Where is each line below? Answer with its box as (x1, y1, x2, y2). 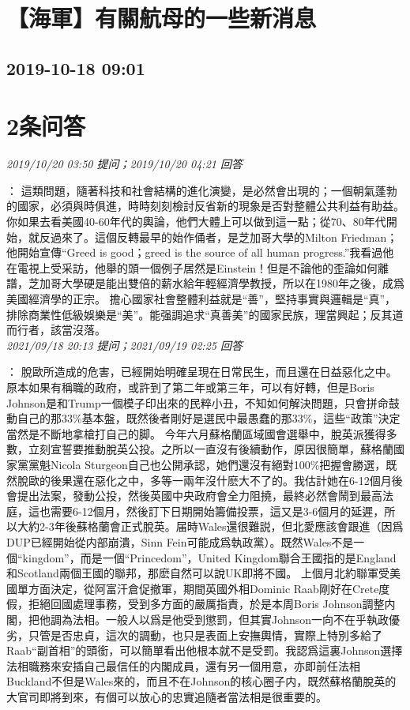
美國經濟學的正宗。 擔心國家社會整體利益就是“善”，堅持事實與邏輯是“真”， (6, 291, 397, 307)
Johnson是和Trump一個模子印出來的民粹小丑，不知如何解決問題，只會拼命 (6, 394, 389, 411)
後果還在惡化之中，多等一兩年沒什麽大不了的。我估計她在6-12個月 (50, 471, 392, 488)
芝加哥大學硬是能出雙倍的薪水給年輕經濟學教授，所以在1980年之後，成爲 (28, 275, 404, 291)
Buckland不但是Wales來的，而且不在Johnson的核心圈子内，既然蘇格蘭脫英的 (6, 673, 397, 689)
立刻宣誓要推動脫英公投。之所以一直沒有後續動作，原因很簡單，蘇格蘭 (28, 441, 393, 457)
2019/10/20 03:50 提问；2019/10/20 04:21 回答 (6, 156, 243, 172)
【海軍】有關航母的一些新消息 (6, 2, 317, 34)
